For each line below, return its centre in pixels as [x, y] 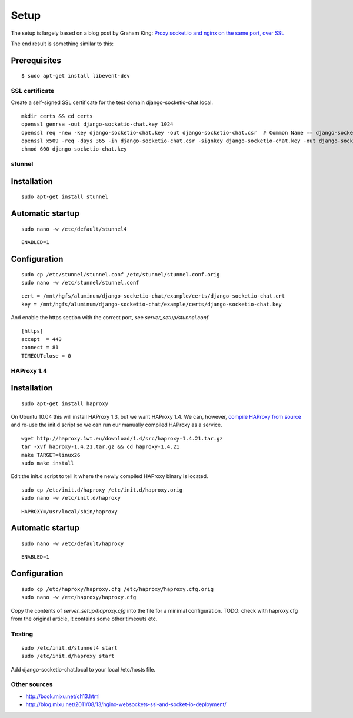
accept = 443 [41, 339]
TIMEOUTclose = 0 [46, 355]
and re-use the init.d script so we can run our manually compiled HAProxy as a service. [117, 425]
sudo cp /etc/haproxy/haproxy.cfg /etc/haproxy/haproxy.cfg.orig [118, 589]
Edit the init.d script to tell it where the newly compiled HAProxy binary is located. [109, 476]
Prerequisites [36, 60]
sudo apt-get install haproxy [65, 403]
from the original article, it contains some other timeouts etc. [84, 619]
